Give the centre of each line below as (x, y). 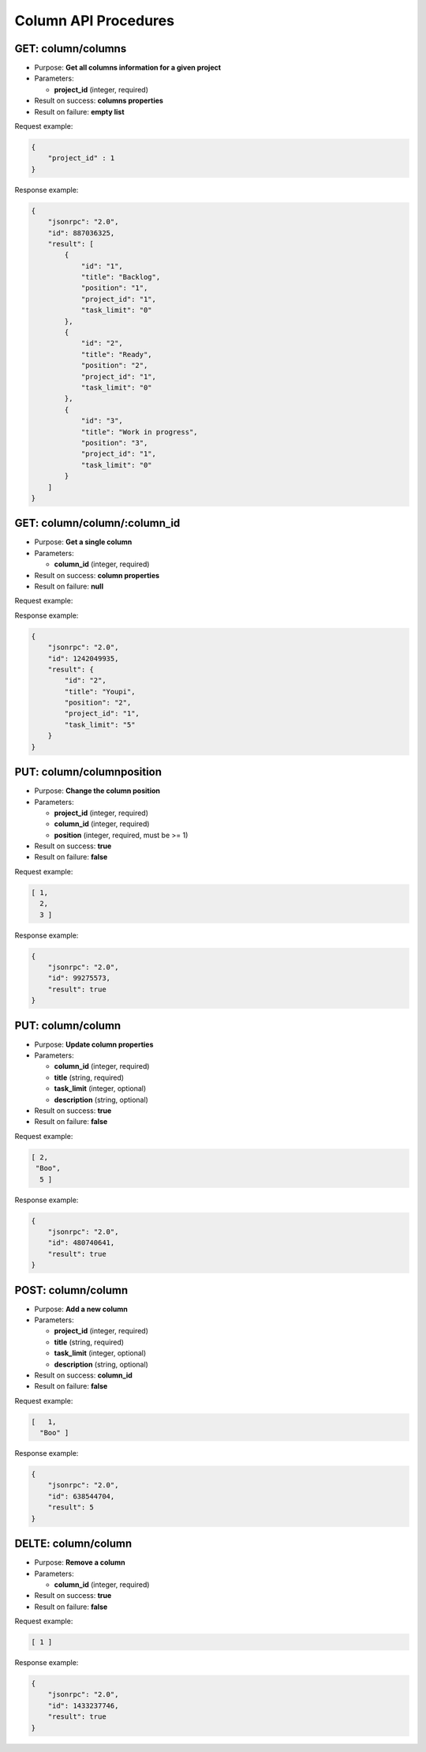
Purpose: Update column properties (94, 1044)
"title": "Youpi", (100, 692)
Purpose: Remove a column (80, 1562)
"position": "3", (114, 443)
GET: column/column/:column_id (97, 523)
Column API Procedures (95, 21)
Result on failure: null (69, 586)
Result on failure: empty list (80, 111)
